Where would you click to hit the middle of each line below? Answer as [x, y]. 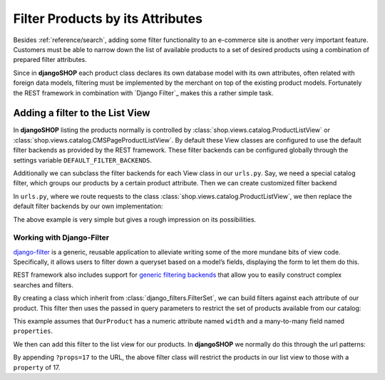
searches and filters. [43, 284]
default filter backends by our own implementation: [88, 206]
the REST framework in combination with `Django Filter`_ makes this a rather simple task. [143, 93]
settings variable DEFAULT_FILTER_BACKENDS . [83, 160]
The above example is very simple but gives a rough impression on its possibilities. [135, 219]
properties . [33, 331]
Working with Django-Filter [61, 237]
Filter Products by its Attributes [108, 19]
